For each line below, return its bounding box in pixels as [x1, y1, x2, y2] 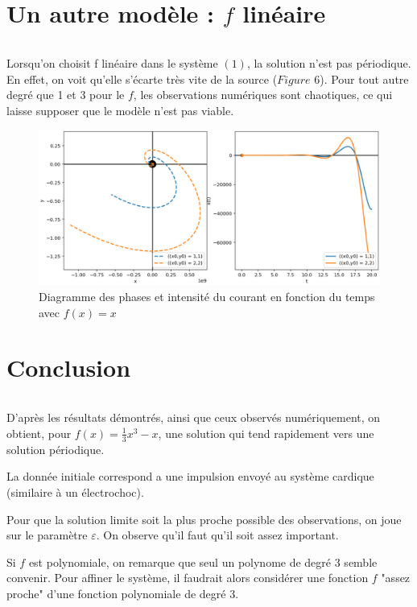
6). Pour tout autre [314, 70, 409, 87]
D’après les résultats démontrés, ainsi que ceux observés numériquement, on [6, 409, 381, 426]
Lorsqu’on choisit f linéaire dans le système [6, 55, 218, 72]
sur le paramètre [6, 526, 88, 543]
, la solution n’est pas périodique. [246, 55, 411, 72]
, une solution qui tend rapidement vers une [158, 424, 374, 441]
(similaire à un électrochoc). [6, 483, 144, 500]
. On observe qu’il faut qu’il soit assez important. [96, 526, 339, 543]
